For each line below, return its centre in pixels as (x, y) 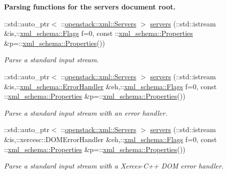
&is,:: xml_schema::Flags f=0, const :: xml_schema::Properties (98, 33)
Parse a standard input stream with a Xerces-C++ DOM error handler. (114, 166)
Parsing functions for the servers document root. (90, 6)
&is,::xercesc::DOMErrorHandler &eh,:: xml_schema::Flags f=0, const (110, 139)
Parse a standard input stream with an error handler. (86, 112)
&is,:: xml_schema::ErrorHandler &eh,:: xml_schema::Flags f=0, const (110, 86)
